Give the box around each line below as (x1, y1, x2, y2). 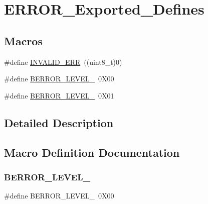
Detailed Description (4, 115, 114, 130)
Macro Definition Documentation (4, 144, 180, 160)
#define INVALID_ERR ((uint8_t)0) (4, 56, 122, 67)
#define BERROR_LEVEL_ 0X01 (4, 90, 114, 100)
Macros (4, 33, 43, 48)
